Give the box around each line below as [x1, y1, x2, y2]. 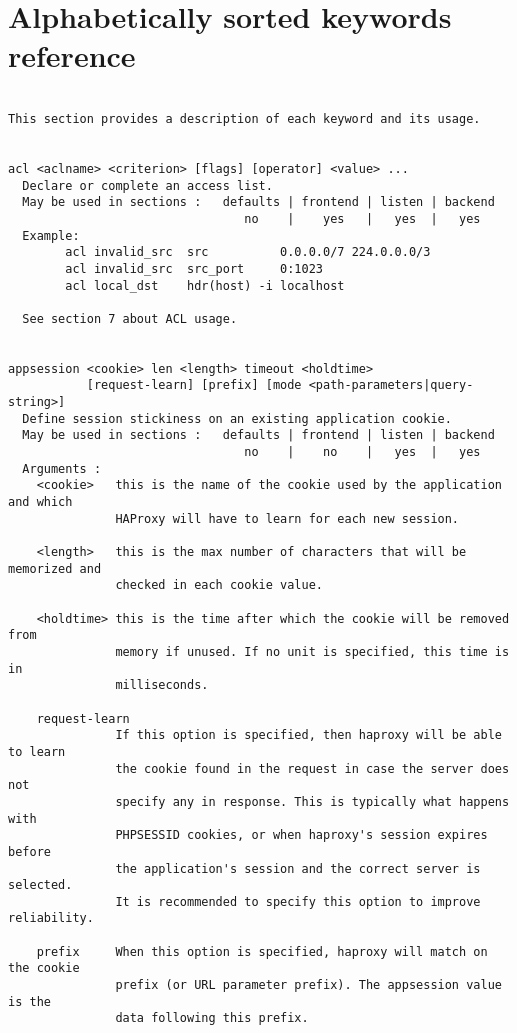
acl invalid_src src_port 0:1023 [65, 261, 323, 276]
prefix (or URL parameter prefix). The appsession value [115, 978, 502, 993]
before [8, 844, 51, 859]
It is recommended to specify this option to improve [115, 894, 481, 909]
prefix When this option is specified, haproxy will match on [36, 944, 488, 959]
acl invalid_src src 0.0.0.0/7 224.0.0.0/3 [65, 245, 431, 260]
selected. [8, 878, 73, 893]
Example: [22, 228, 80, 243]
